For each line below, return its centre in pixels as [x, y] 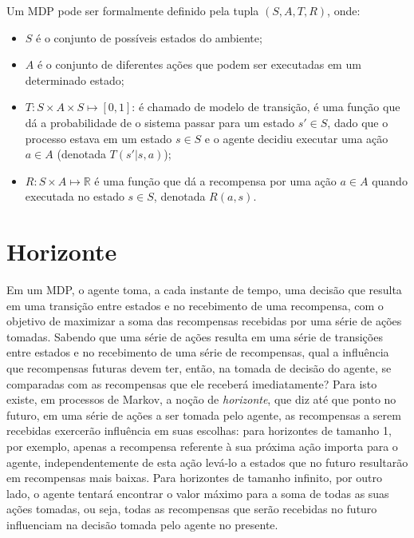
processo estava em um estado [99, 138]
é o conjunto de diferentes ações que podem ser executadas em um [199, 64]
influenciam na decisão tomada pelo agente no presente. [142, 524]
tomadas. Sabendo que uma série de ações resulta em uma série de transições [195, 336]
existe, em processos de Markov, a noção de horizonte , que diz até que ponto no [201, 399]
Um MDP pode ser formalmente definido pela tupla [133, 10]
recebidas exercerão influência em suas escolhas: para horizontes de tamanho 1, [199, 430]
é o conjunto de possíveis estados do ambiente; [149, 37]
